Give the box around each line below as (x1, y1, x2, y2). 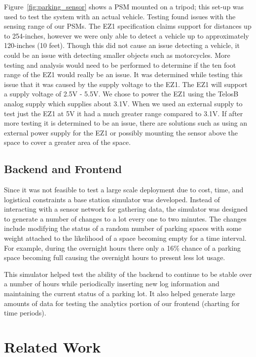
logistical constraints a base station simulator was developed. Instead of (4, 194, 220, 204)
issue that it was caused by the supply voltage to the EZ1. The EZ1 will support (4, 79, 248, 89)
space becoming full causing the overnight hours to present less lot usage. (4, 252, 225, 263)
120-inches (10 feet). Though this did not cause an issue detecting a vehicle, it (4, 40, 240, 50)
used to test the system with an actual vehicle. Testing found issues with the (4, 11, 236, 21)
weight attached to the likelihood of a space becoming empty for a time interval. (4, 233, 247, 243)
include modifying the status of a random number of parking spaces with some (4, 223, 242, 233)
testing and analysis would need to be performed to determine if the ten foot (4, 59, 236, 70)
